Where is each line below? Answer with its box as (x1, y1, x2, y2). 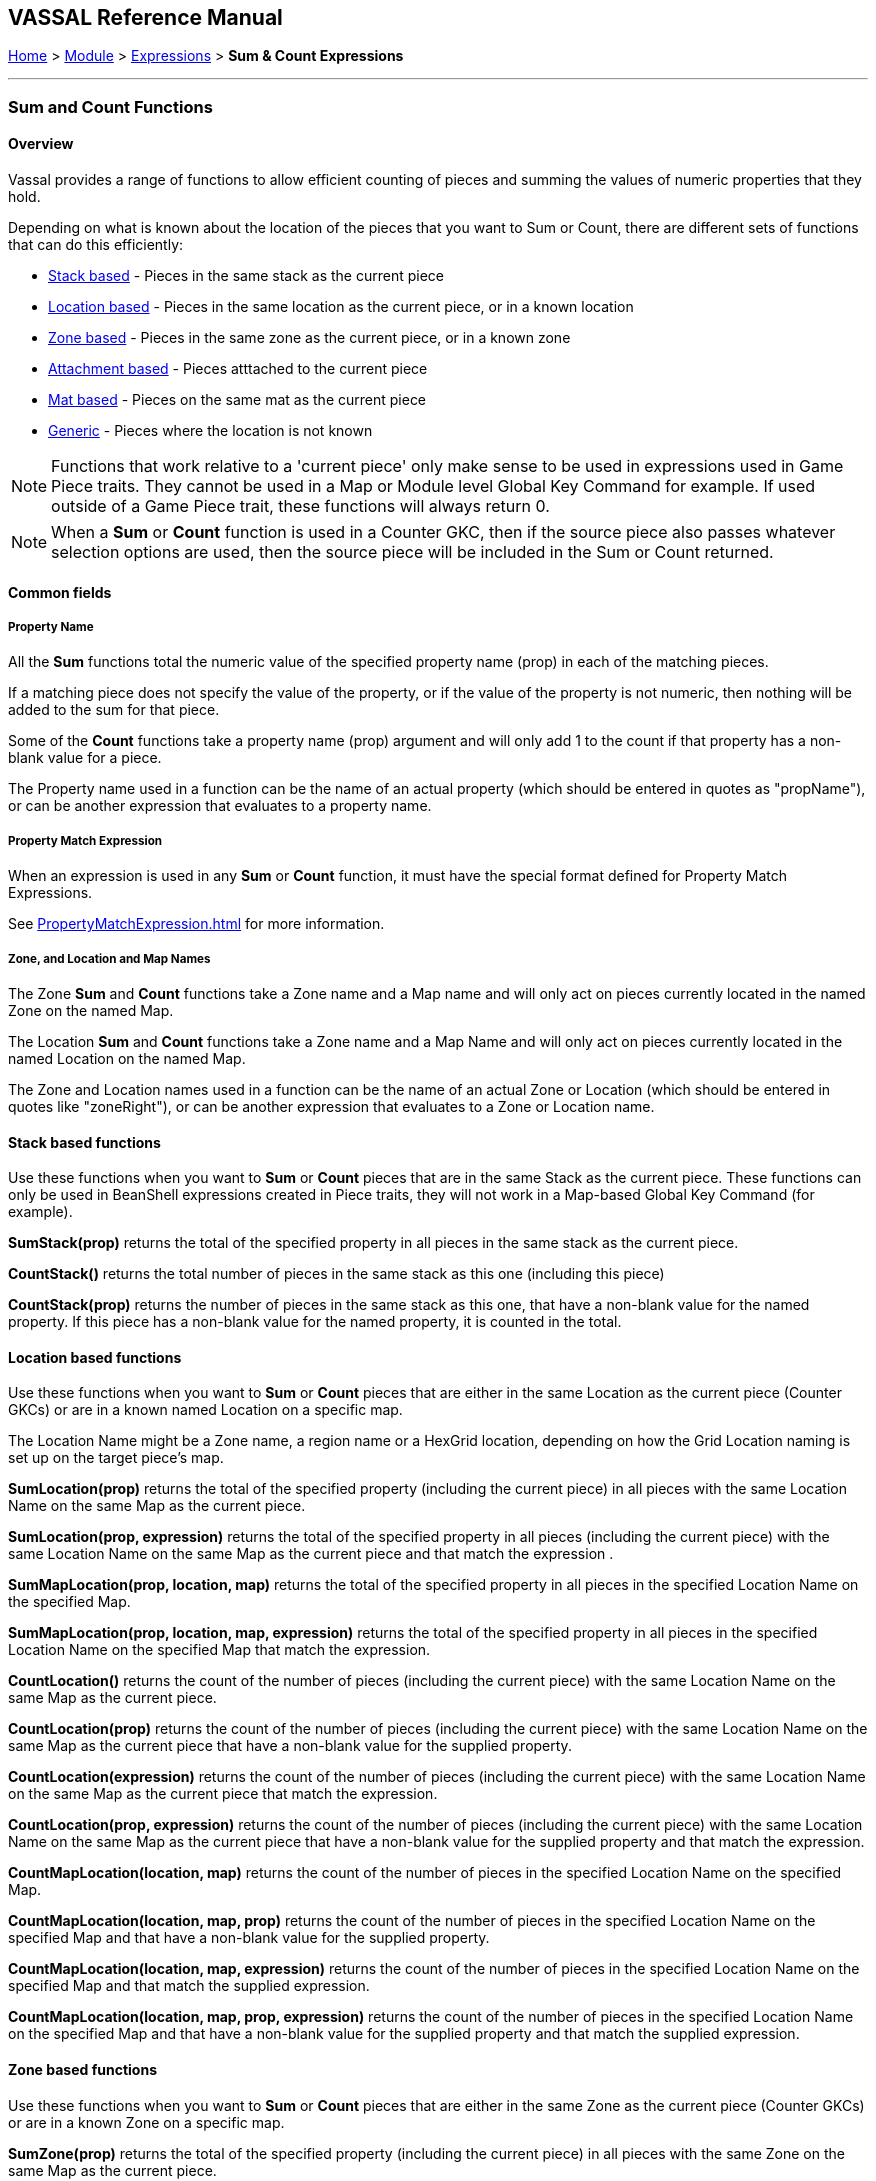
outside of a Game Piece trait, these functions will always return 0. (51, 496, 550, 517)
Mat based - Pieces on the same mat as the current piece (48, 391, 427, 409)
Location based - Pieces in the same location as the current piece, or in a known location (48, 298, 634, 316)
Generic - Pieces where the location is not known (48, 422, 373, 440)
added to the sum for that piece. (8, 701, 220, 719)
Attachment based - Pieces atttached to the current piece (48, 360, 428, 378)
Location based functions (8, 1348, 182, 1366)
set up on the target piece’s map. (8, 1449, 224, 1467)
